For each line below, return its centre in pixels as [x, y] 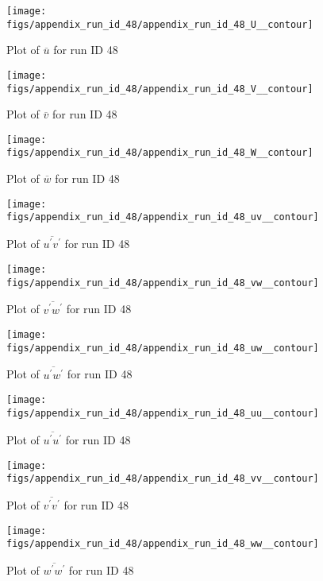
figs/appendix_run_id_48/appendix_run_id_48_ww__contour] [163, 544]
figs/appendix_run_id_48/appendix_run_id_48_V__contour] [160, 89]
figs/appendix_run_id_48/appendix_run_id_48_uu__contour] [163, 413]
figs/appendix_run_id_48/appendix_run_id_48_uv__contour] [163, 217]
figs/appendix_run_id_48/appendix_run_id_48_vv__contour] [163, 479]
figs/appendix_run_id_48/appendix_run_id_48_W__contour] [160, 153]
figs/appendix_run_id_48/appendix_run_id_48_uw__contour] [163, 348]
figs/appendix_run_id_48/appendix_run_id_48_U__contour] [160, 24]
